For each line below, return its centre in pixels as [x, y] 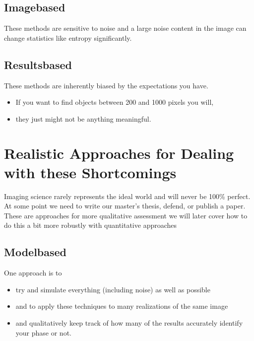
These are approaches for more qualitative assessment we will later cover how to [126, 215]
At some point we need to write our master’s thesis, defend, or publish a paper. [125, 206]
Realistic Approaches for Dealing [119, 153]
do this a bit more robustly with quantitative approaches [91, 225]
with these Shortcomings [90, 172]
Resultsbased [38, 64]
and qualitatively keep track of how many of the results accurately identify [129, 323]
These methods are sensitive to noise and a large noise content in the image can [125, 28]
